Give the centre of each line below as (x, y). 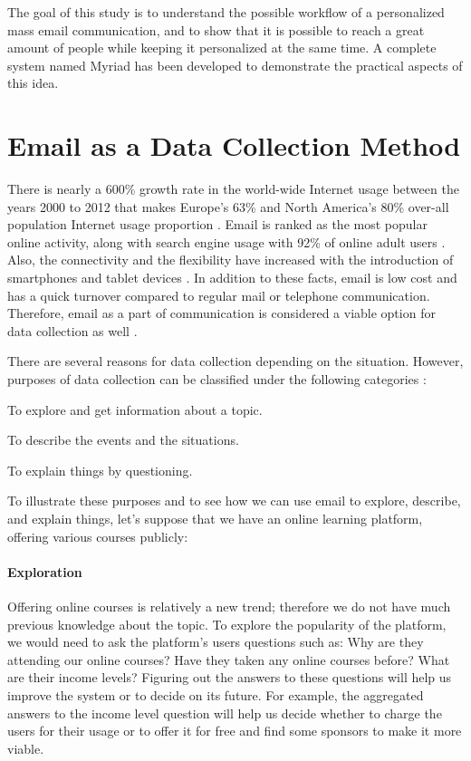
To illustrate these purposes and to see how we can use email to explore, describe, (234, 501)
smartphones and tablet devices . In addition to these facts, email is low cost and (232, 278)
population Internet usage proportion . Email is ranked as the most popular (217, 224)
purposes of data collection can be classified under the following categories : (217, 379)
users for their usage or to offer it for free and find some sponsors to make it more (235, 731)
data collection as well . (72, 330)
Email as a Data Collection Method (234, 145)
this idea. (33, 83)
